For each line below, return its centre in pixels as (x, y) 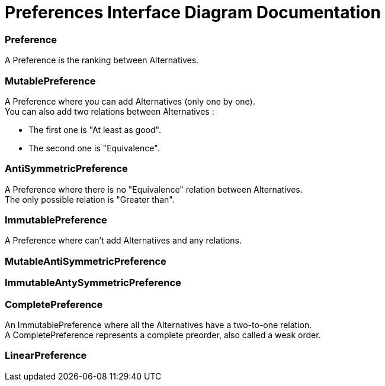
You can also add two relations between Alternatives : (110, 111)
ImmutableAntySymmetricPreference (93, 283)
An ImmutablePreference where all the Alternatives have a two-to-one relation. (158, 325)
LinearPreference (46, 356)
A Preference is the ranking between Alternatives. (102, 60)
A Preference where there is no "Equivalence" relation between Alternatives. (154, 189)
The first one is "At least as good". (95, 129)
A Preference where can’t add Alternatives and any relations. (123, 241)
